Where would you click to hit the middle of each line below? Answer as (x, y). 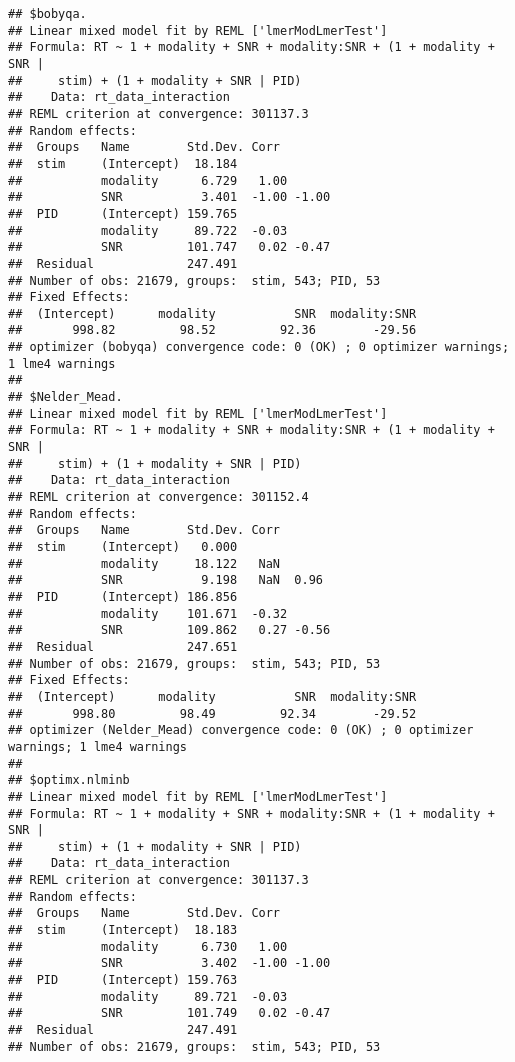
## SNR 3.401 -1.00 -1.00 (169, 197)
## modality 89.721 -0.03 (148, 996)
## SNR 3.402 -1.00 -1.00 (169, 963)
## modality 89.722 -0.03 (148, 230)
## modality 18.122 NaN (144, 563)
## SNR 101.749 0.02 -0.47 (169, 1013)
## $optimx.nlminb (69, 780)
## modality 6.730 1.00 (148, 946)
